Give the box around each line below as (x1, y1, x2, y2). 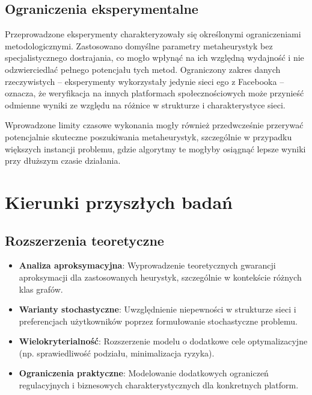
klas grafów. (19, 282, 63, 295)
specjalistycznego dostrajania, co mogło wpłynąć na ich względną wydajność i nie (5, 51, 304, 64)
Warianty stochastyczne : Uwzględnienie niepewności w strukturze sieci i (19, 303, 296, 316)
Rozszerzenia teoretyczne (5, 231, 164, 249)
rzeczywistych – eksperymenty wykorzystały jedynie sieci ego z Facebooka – (5, 75, 284, 87)
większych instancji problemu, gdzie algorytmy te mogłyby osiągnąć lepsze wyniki (5, 142, 306, 155)
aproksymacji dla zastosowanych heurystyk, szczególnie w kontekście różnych (19, 270, 302, 283)
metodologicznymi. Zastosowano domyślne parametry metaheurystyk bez (5, 39, 273, 52)
